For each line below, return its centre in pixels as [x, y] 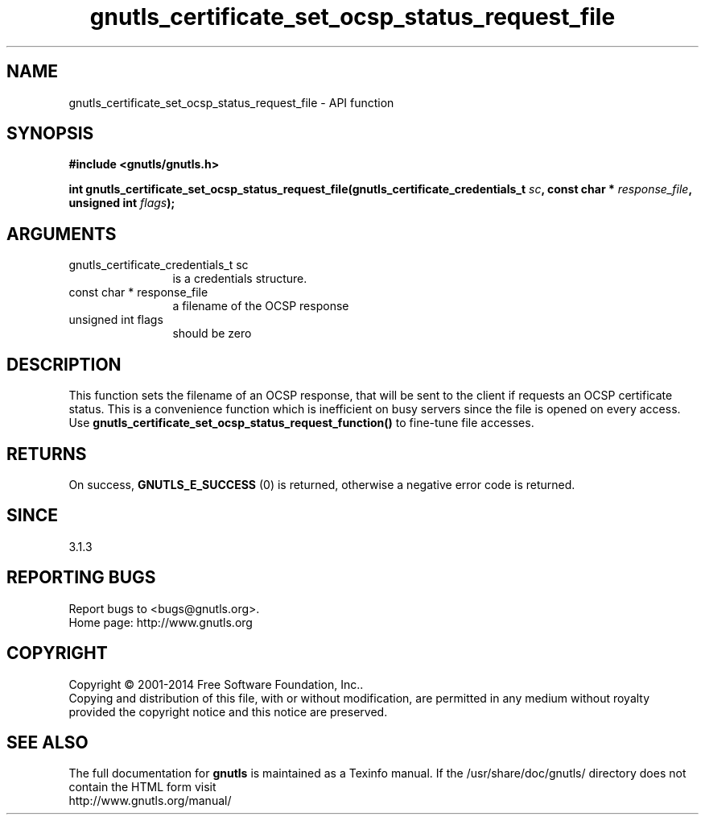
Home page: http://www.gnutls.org [161, 622]
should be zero [212, 334]
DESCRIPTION [64, 364]
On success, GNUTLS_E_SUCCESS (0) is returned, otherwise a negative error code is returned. [322, 484]
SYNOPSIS [50, 134]
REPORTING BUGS [81, 578]
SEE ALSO [47, 742]
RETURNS [47, 454]
